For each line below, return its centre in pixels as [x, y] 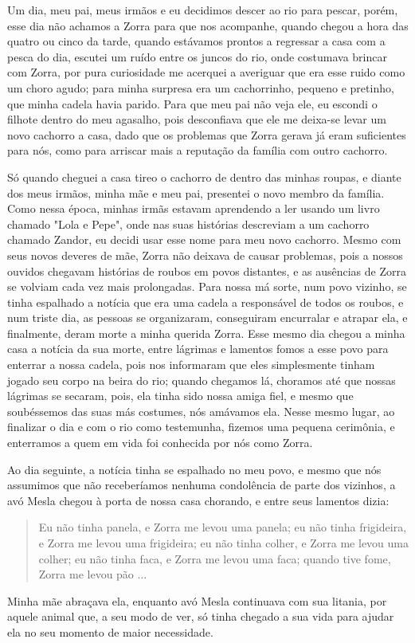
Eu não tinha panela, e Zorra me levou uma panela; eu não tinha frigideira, [223, 527]
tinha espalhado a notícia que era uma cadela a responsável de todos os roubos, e [206, 302]
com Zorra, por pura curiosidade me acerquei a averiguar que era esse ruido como [206, 72]
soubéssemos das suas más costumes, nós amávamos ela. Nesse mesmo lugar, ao [201, 411]
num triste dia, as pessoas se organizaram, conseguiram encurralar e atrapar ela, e [207, 318]
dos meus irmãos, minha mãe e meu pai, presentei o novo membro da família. [196, 192]
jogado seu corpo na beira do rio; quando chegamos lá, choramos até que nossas [202, 380]
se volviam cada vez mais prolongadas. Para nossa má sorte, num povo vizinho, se [207, 286]
